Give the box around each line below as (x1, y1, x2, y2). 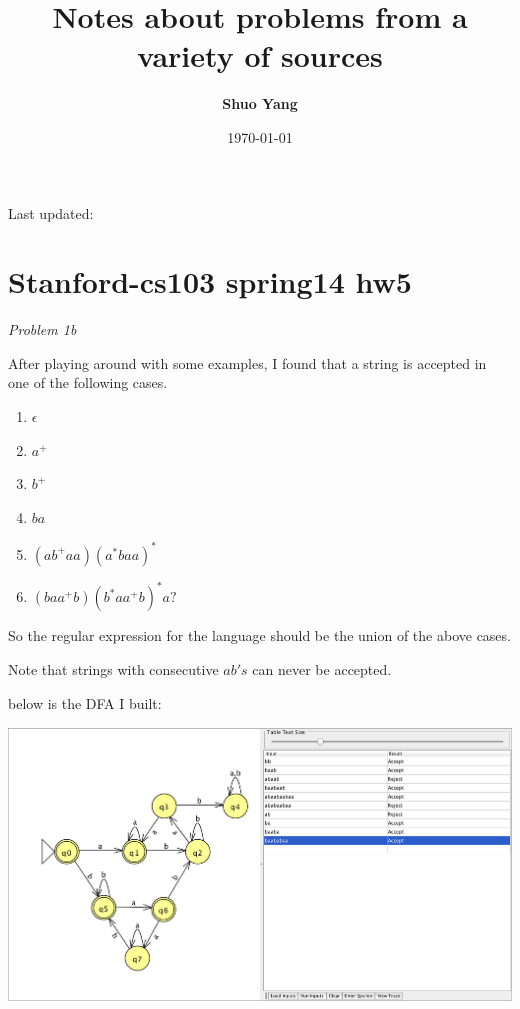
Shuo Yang (222, 93, 298, 114)
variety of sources (137, 35, 383, 76)
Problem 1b (8, 319, 77, 340)
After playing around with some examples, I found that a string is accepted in (8, 352, 487, 373)
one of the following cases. (8, 372, 168, 393)
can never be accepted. (252, 658, 392, 679)
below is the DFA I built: (8, 692, 162, 713)
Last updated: (8, 202, 94, 223)
